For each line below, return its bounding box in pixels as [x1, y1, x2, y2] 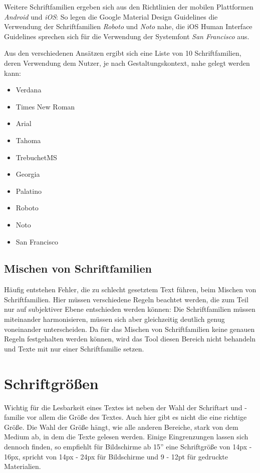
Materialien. [4, 461, 41, 471]
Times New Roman [16, 101, 75, 111]
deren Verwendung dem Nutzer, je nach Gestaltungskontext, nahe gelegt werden [4, 57, 250, 68]
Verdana [16, 84, 42, 95]
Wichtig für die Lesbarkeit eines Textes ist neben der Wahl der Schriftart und [4, 402, 242, 412]
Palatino [16, 185, 42, 196]
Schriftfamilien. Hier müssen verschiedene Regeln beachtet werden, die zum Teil [4, 294, 248, 304]
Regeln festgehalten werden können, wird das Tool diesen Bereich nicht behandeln [4, 333, 256, 344]
